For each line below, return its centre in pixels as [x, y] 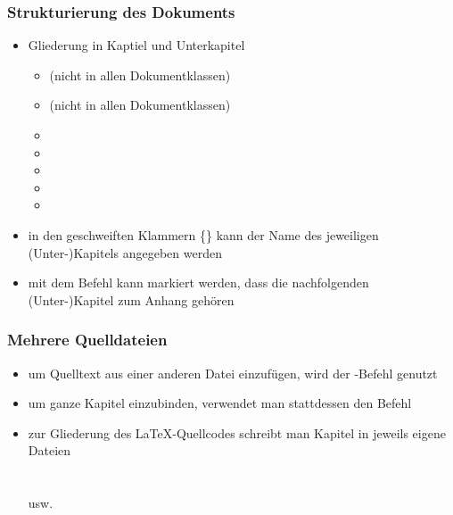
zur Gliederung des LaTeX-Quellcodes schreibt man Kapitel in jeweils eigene [237, 432]
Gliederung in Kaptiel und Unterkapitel [136, 45]
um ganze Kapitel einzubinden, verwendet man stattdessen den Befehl [220, 403]
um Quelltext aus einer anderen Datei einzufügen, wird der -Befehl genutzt [233, 373]
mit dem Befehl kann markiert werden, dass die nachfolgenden [198, 282]
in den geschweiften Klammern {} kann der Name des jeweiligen [203, 234]
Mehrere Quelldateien [87, 340]
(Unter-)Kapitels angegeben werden [125, 252]
